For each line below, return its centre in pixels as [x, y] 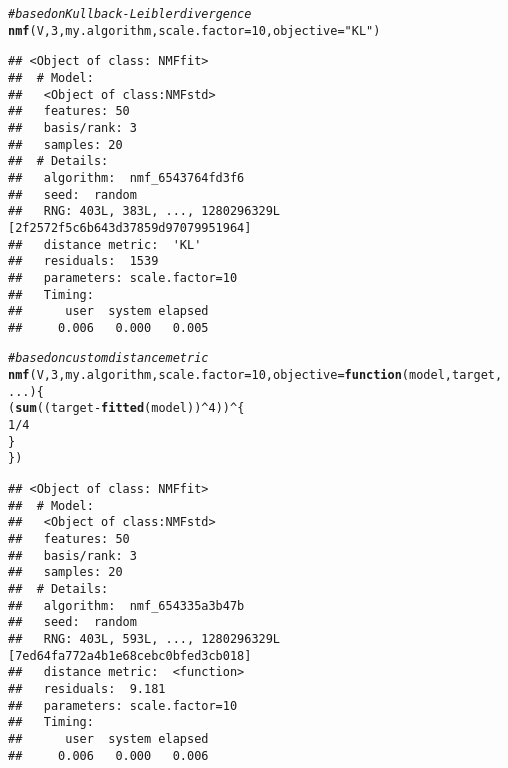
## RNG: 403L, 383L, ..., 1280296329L [144, 211]
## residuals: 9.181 [87, 688]
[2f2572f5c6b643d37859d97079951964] [130, 227]
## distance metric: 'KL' [105, 244]
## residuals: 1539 [83, 261]
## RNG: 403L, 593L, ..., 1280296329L [144, 638]
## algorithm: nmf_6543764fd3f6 [126, 177]
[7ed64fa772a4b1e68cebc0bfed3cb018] [130, 655]
